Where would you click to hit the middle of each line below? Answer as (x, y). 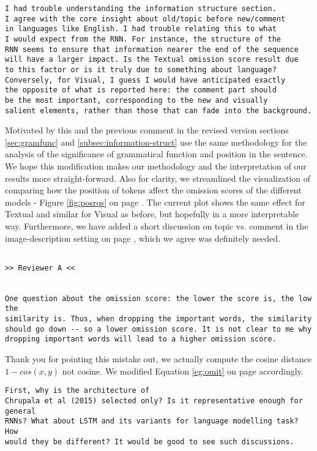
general (21, 411)
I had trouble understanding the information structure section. (141, 9)
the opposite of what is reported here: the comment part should (141, 90)
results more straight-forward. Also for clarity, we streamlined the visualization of (158, 178)
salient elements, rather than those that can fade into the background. (158, 110)
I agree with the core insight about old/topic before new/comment (145, 19)
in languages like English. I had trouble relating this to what (141, 29)
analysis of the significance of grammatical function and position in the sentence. (156, 154)
